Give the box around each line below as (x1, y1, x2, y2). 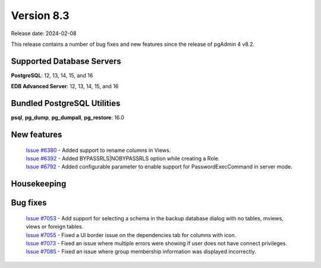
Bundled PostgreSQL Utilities (11, 98, 121, 108)
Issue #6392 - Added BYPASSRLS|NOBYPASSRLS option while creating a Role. (26, 155, 220, 162)
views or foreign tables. (26, 223, 84, 230)
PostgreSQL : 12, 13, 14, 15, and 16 (11, 71, 93, 79)
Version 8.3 (11, 9, 70, 22)
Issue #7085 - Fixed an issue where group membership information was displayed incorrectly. (26, 248, 256, 255)
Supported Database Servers (11, 56, 121, 66)
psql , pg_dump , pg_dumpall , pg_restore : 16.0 (11, 114, 125, 121)
